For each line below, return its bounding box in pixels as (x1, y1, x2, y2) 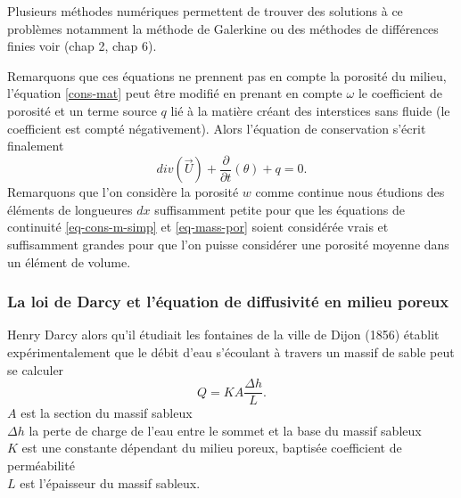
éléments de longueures (7, 200, 133, 218)
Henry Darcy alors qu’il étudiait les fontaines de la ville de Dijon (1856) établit (7, 325, 440, 344)
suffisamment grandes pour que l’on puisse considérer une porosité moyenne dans (7, 235, 449, 253)
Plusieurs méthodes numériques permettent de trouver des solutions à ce (7, 2, 403, 20)
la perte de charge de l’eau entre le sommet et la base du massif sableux (29, 420, 422, 439)
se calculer (7, 360, 64, 379)
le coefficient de (358, 84, 442, 102)
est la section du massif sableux (21, 404, 193, 422)
